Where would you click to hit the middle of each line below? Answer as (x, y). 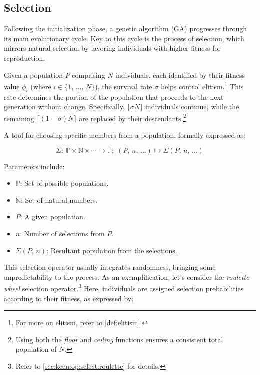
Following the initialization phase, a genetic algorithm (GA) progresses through (126, 28)
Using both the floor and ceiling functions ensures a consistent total (119, 339)
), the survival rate (124, 86)
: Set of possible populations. (64, 183)
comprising (89, 74)
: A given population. (53, 217)
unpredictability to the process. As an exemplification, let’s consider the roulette (127, 277)
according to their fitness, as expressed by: (69, 298)
